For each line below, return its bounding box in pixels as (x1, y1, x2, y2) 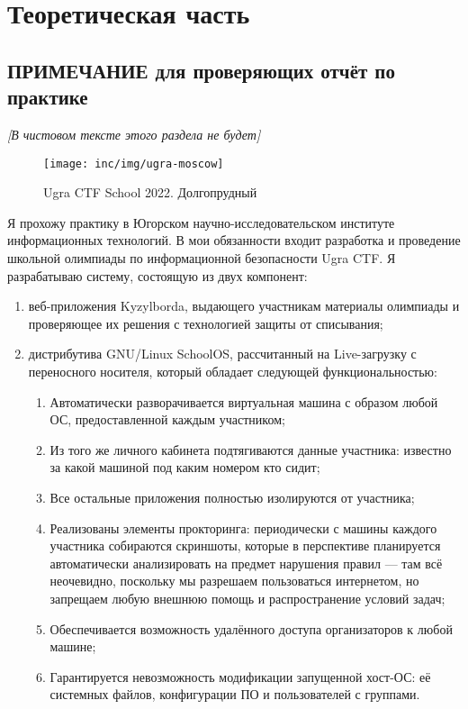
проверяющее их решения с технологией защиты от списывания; (28, 314, 383, 332)
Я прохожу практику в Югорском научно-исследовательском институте (7, 213, 395, 232)
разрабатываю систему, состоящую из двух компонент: (7, 266, 308, 285)
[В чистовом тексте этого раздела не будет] (7, 124, 261, 143)
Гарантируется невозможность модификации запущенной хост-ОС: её (49, 667, 431, 686)
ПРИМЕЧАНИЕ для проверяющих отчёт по (7, 56, 395, 84)
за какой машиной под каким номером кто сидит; (49, 458, 320, 477)
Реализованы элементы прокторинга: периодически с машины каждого (49, 518, 437, 537)
